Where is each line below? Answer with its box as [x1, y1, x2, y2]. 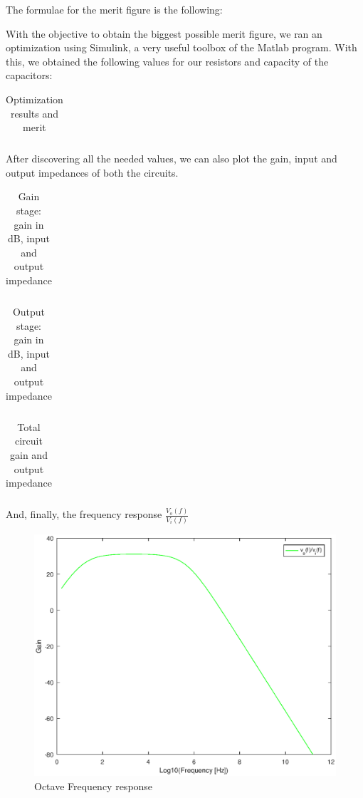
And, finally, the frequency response [6, 507, 162, 522]
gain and [10, 447, 48, 462]
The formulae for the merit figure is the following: [6, 2, 223, 16]
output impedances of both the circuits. [6, 165, 179, 180]
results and [10, 105, 58, 120]
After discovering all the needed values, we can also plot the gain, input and [6, 151, 337, 166]
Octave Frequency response [34, 778, 153, 793]
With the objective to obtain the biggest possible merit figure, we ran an [6, 26, 322, 41]
